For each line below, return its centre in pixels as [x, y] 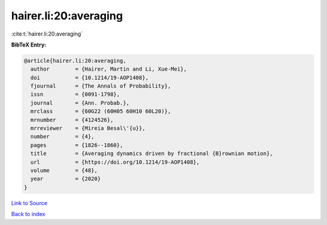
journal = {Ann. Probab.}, [80, 103]
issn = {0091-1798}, [75, 94]
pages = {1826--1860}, [77, 145]
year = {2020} [66, 179]
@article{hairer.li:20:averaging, [75, 61]
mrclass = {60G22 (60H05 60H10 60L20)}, [101, 111]
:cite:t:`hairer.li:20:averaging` [47, 34]
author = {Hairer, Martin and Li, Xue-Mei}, [109, 69]
